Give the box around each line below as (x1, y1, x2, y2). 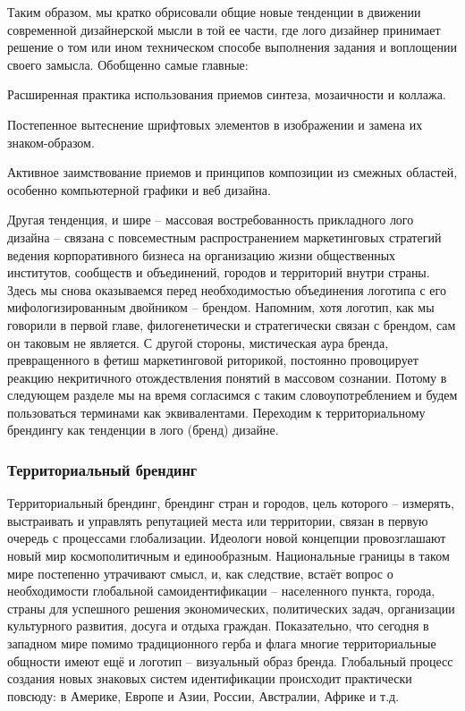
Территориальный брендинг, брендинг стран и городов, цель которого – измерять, (7, 494, 454, 512)
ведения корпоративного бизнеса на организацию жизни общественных (7, 245, 396, 264)
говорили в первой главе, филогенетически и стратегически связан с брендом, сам (7, 315, 456, 334)
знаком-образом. (7, 132, 95, 151)
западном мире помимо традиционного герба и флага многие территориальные (7, 634, 436, 653)
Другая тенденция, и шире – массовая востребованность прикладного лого (7, 210, 414, 229)
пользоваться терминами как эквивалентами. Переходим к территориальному (7, 402, 426, 421)
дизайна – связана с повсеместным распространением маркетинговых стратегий (7, 227, 442, 246)
